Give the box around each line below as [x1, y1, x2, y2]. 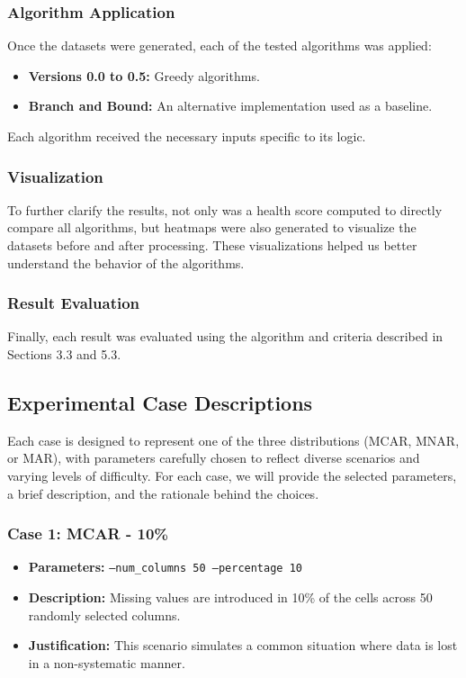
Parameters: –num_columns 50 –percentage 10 [28, 557, 302, 576]
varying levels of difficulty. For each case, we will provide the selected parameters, [7, 466, 457, 484]
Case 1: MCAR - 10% [7, 522, 169, 545]
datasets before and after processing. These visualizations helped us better [7, 236, 417, 254]
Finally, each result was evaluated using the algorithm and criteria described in [7, 327, 444, 346]
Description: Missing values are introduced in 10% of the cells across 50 [28, 588, 433, 607]
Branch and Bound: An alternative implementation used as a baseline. [28, 96, 433, 115]
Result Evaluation [7, 292, 140, 314]
